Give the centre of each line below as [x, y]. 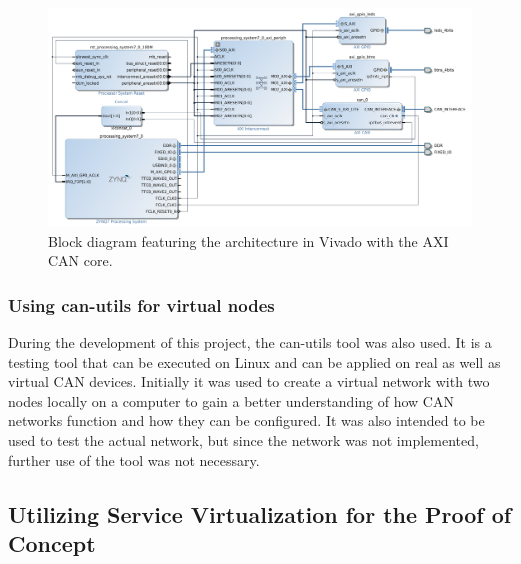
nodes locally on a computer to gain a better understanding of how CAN [231, 400]
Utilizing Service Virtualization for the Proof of [260, 513]
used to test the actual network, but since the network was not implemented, [243, 440]
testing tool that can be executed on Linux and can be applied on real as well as [254, 361]
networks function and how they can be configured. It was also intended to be [246, 420]
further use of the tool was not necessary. [134, 459]
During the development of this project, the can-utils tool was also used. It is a [250, 342]
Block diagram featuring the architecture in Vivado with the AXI [248, 240]
